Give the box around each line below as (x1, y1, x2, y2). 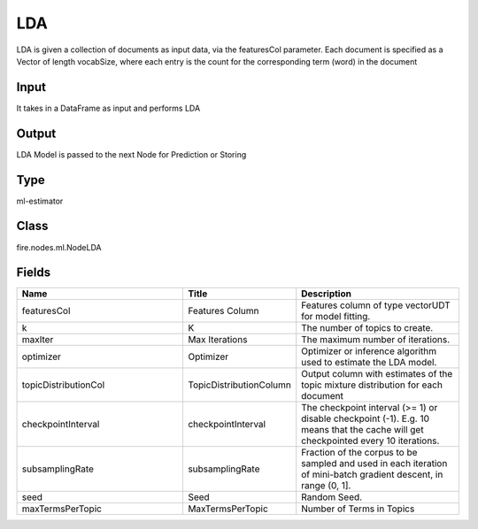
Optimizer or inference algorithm (301, 345, 437, 357)
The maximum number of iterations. (301, 333, 451, 346)
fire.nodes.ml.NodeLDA (16, 241, 102, 252)
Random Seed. (301, 491, 363, 503)
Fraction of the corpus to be (301, 447, 418, 459)
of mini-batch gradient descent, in (301, 469, 443, 481)
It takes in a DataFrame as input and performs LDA (16, 103, 201, 113)
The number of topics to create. (301, 322, 434, 334)
